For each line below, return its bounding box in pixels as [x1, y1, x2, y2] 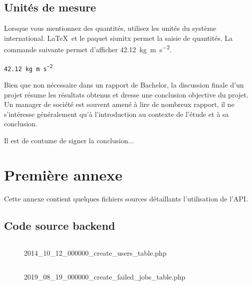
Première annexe [4, 164, 123, 185]
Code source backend [4, 217, 115, 233]
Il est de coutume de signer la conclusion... [4, 135, 134, 145]
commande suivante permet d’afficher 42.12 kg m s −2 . [4, 43, 172, 55]
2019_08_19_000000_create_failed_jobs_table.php [24, 272, 186, 282]
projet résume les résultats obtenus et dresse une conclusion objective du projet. [4, 89, 249, 99]
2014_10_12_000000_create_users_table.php [24, 248, 167, 258]
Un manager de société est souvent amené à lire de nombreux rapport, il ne [4, 99, 235, 109]
